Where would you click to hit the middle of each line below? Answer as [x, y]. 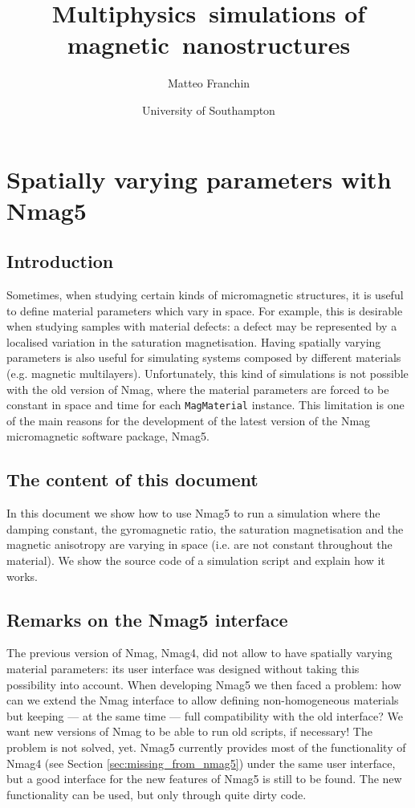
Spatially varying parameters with [199, 179]
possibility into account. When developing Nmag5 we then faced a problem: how [204, 684]
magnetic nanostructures [209, 45]
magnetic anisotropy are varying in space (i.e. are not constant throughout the [199, 544]
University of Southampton [209, 110]
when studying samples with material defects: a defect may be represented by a [202, 326]
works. [22, 576]
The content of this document [132, 479]
